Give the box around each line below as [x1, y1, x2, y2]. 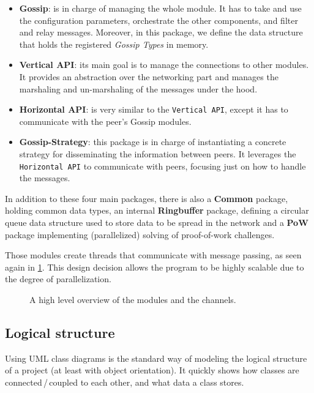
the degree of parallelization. [5, 272, 111, 285]
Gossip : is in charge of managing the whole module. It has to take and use [19, 2, 302, 14]
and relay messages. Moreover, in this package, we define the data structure [19, 26, 303, 39]
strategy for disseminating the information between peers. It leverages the [19, 148, 296, 160]
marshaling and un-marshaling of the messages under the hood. [19, 82, 258, 95]
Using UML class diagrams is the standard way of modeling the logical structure [5, 351, 307, 364]
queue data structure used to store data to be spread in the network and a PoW [5, 216, 308, 229]
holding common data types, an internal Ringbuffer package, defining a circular [5, 204, 309, 217]
